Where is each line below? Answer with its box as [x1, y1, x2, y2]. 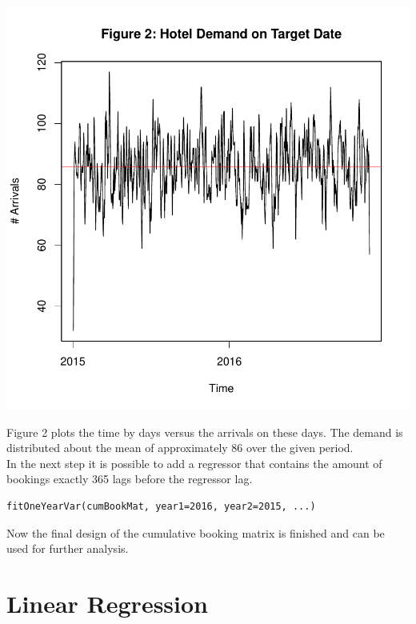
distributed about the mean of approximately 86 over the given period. [6, 439, 354, 456]
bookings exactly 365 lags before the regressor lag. [6, 470, 253, 487]
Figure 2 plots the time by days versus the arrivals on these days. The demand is [6, 423, 403, 440]
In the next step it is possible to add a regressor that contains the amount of [6, 454, 382, 471]
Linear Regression [6, 586, 209, 619]
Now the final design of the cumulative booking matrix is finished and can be [6, 524, 385, 541]
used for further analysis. [6, 540, 129, 557]
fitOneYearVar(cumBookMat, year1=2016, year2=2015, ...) [6, 500, 316, 512]
